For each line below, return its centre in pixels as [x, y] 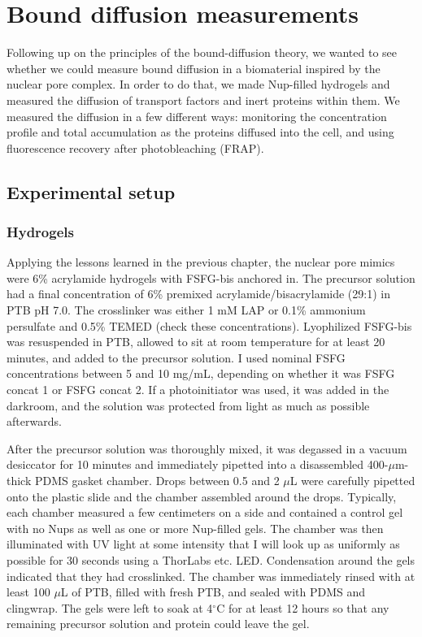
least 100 [28, 592]
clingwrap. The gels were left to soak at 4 [110, 607]
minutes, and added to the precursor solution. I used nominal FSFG [176, 357]
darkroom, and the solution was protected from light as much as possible [188, 405]
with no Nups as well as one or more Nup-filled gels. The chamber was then [195, 528]
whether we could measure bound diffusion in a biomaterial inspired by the [194, 68]
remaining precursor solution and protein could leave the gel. [158, 624]
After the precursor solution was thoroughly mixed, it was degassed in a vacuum [207, 448]
